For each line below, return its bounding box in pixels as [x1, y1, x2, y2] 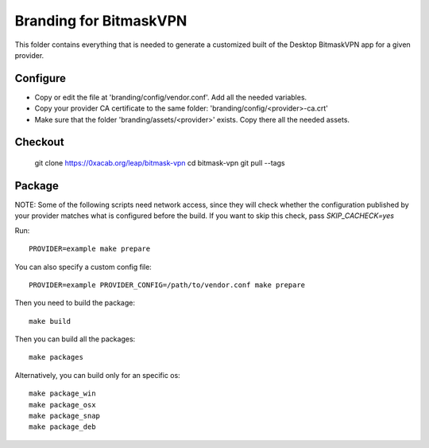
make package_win [29, 389, 96, 398]
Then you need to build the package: [14, 298, 135, 308]
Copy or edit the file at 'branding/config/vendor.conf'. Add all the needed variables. [34, 92, 307, 102]
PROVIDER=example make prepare [29, 244, 151, 254]
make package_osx [29, 400, 96, 409]
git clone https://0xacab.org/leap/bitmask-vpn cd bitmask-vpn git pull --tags [34, 158, 285, 168]
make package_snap [29, 411, 101, 421]
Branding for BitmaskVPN [14, 12, 187, 29]
